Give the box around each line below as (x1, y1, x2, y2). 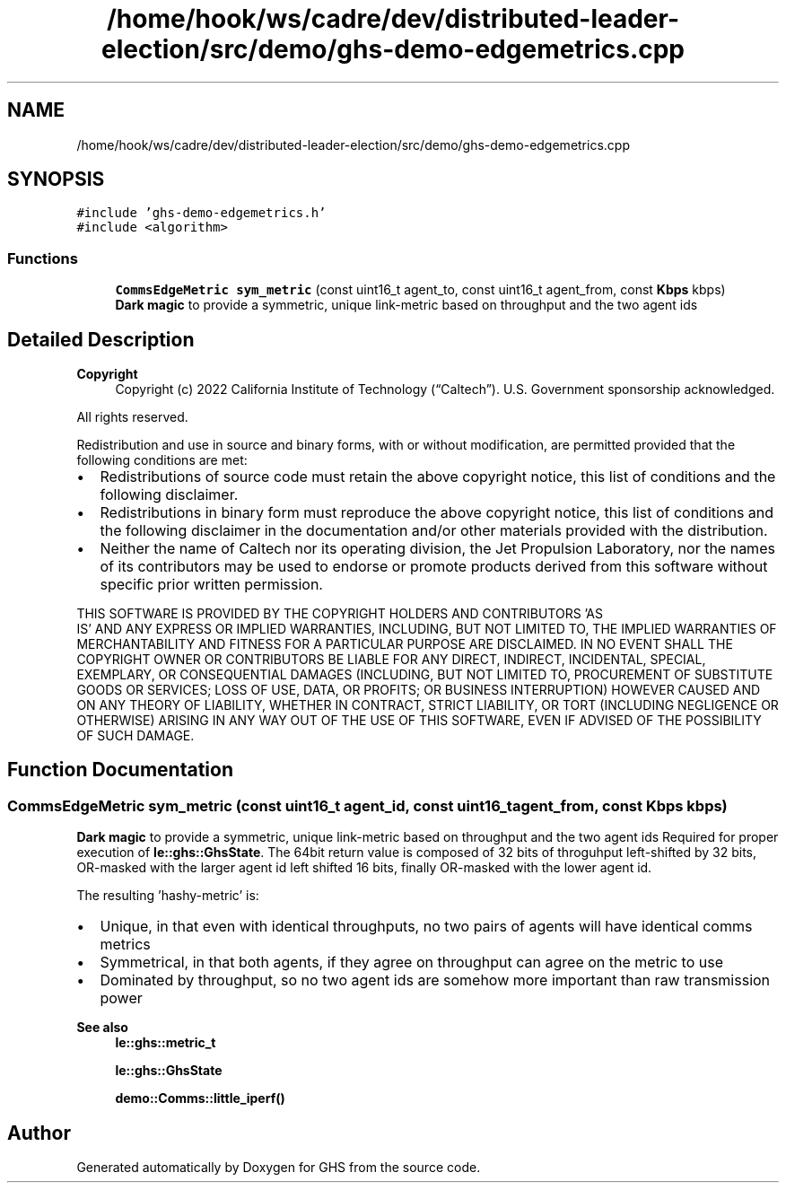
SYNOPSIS (7, 168, 105, 191)
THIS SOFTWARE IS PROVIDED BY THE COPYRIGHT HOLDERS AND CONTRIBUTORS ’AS (76, 606, 603, 622)
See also (76, 1019, 128, 1036)
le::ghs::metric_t (115, 1035, 216, 1051)
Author (7, 1121, 71, 1144)
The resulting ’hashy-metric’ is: (76, 888, 259, 904)
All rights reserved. (76, 409, 188, 425)
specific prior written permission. (100, 575, 323, 594)
